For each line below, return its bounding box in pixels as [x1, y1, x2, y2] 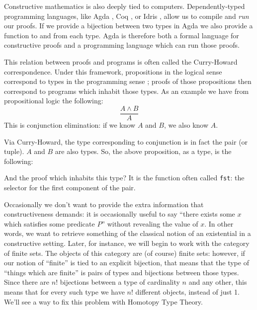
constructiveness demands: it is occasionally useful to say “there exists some [4, 209, 235, 219]
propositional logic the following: [4, 95, 103, 106]
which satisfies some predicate [4, 218, 95, 229]
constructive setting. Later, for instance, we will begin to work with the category [4, 238, 250, 248]
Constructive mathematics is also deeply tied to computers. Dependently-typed [4, 1, 245, 11]
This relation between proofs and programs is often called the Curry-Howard [4, 56, 238, 67]
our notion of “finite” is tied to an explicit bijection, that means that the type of [4, 257, 249, 268]
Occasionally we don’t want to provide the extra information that [4, 199, 204, 209]
